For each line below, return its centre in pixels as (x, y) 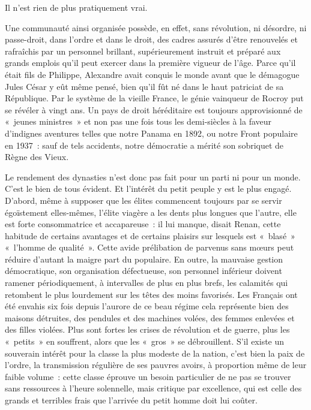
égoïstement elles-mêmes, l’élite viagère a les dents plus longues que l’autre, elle (151, 212)
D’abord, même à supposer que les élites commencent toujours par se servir (143, 200)
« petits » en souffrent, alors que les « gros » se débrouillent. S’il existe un (145, 341)
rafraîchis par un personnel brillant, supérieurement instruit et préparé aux (143, 51)
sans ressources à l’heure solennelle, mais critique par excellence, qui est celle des (153, 388)
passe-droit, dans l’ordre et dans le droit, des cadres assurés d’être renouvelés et (151, 39)
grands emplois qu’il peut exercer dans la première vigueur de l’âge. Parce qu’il (150, 63)
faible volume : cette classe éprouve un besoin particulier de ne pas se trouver (148, 376)
